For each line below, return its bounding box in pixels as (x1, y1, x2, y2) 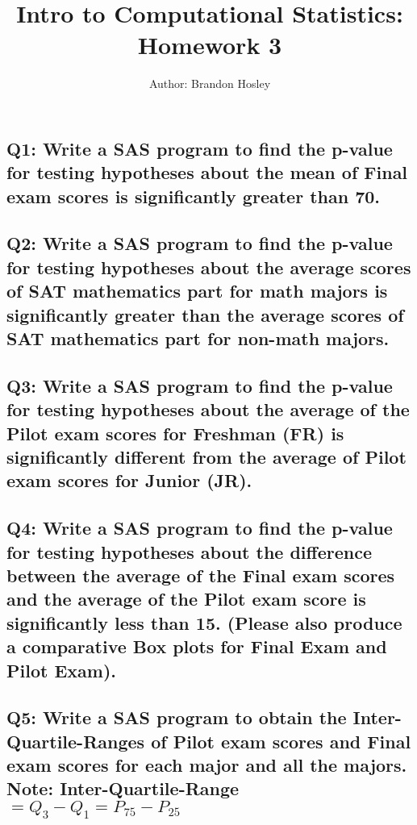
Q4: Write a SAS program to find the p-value (6, 515, 393, 540)
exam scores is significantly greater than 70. (6, 183, 381, 208)
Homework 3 (137, 28, 282, 61)
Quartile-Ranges (6, 728, 145, 753)
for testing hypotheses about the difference (6, 539, 372, 564)
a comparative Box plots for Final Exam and (6, 634, 387, 659)
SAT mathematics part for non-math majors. (6, 326, 390, 351)
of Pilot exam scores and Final (151, 728, 411, 753)
